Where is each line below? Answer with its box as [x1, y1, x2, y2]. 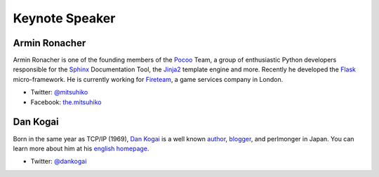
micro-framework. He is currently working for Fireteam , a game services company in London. [13, 75, 284, 83]
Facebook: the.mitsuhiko [30, 98, 102, 106]
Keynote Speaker [13, 10, 116, 26]
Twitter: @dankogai [30, 157, 87, 166]
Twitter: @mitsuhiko [30, 88, 88, 97]
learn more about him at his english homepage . [13, 144, 149, 153]
